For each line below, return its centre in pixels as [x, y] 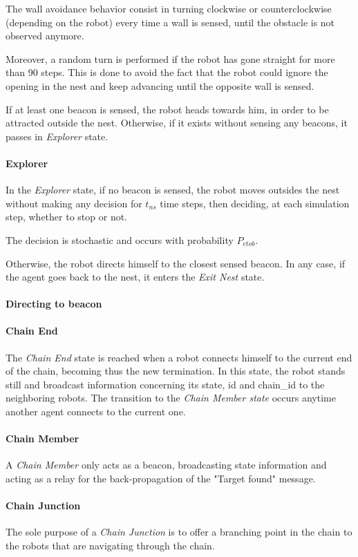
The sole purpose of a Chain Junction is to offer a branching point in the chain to [179, 532]
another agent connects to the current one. [96, 412]
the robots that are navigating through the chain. [110, 546]
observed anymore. [45, 36]
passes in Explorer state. [57, 136]
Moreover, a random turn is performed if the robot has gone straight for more [170, 58]
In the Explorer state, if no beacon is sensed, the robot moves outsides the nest [173, 190]
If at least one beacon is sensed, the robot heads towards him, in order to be [167, 109]
